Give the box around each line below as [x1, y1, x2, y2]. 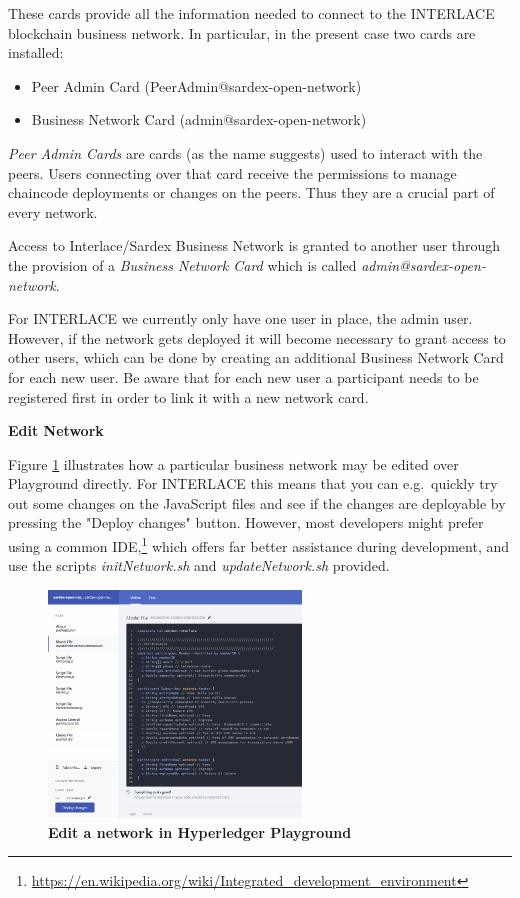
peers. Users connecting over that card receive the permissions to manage [8, 162, 457, 183]
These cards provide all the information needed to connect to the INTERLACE [8, 3, 495, 23]
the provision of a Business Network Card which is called [8, 254, 357, 275]
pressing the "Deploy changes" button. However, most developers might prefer [8, 512, 484, 533]
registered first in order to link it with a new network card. [8, 386, 369, 407]
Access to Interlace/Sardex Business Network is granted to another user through [8, 235, 501, 256]
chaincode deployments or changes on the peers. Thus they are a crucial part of [8, 182, 495, 203]
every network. [8, 201, 98, 222]
